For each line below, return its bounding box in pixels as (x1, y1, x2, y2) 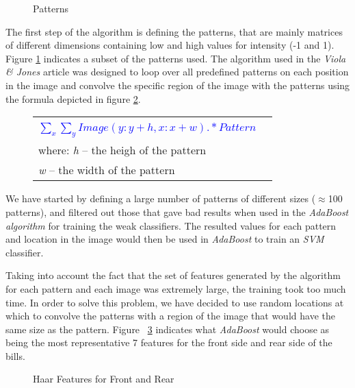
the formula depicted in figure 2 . (5, 91, 141, 106)
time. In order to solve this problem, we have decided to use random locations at (5, 295, 344, 309)
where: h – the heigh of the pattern (38, 142, 207, 158)
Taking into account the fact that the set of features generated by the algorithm (5, 268, 341, 282)
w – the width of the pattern (38, 162, 175, 178)
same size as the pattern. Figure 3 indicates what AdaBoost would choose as (5, 322, 330, 336)
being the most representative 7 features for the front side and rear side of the (5, 335, 332, 350)
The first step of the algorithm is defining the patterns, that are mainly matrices (5, 24, 343, 38)
